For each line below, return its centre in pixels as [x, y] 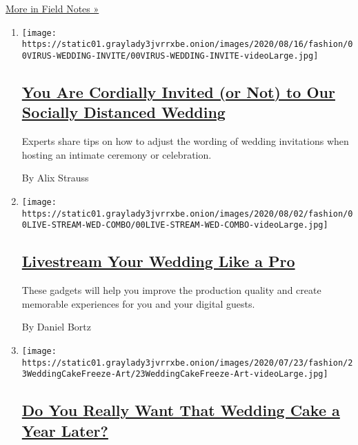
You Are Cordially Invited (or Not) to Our [178, 91]
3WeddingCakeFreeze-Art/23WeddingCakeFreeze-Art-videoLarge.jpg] [175, 374]
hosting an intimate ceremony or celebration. [117, 154]
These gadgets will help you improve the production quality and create [171, 290]
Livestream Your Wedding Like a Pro [158, 261]
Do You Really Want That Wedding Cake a [181, 410]
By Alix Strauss [55, 178]
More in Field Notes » [52, 8]
